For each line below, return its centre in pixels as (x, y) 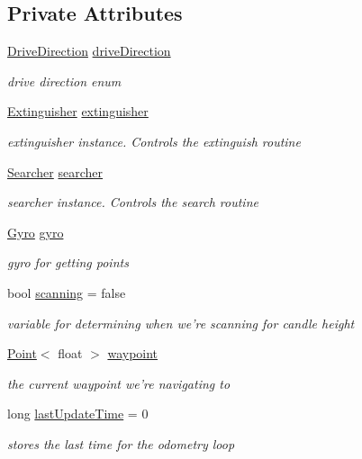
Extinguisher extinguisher (78, 111)
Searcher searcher (55, 171)
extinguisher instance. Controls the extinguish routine (154, 141)
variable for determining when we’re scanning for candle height (181, 323)
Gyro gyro (36, 232)
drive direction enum (64, 81)
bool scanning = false (67, 292)
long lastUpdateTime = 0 (78, 414)
